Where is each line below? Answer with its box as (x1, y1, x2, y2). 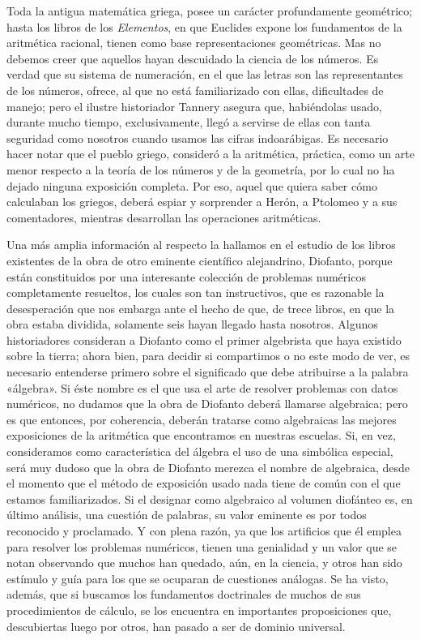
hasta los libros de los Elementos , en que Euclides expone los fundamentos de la (6, 18, 402, 35)
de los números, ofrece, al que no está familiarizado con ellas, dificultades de (6, 81, 384, 98)
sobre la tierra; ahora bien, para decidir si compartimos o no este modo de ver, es (6, 347, 410, 364)
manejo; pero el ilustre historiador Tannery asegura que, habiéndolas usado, (6, 97, 382, 114)
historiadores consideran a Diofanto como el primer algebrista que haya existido (6, 331, 402, 348)
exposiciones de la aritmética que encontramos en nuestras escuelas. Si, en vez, (6, 427, 396, 444)
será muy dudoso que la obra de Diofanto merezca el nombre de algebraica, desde (6, 458, 410, 475)
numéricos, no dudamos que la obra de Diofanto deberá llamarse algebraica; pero (6, 395, 408, 412)
